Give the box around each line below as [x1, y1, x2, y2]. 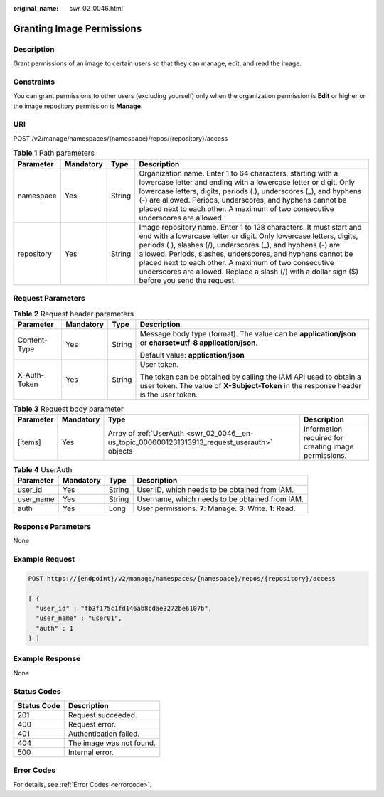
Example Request [13, 554, 75, 564]
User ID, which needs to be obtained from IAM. [137, 485, 294, 495]
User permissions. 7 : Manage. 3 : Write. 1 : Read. [137, 503, 296, 513]
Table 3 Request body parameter [13, 404, 124, 414]
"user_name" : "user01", [36, 614, 122, 622]
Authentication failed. [68, 729, 140, 739]
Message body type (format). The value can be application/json [139, 328, 356, 338]
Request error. [68, 719, 117, 729]
